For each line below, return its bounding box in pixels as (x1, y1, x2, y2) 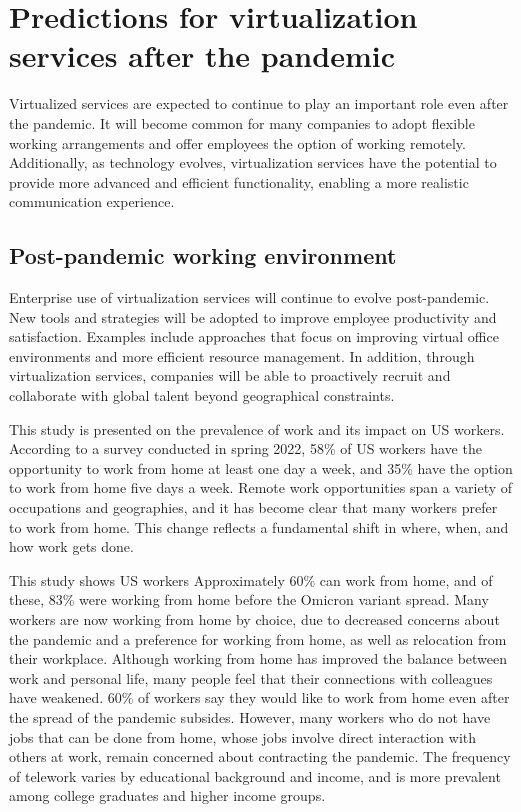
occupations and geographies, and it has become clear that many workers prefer (9, 497, 498, 518)
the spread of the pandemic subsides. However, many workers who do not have (9, 706, 491, 727)
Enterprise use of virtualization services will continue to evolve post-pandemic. (9, 287, 490, 308)
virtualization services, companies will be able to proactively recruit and (9, 365, 451, 386)
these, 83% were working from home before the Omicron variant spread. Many (9, 589, 489, 610)
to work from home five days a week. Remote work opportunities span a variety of (9, 477, 513, 498)
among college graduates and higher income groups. (9, 785, 326, 806)
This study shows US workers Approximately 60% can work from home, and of (9, 569, 493, 590)
